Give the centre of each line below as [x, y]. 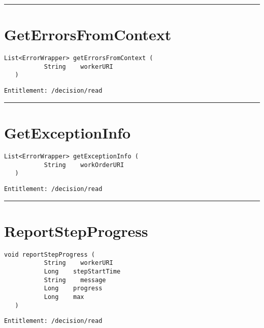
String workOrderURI [84, 165]
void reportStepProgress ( [49, 254]
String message [75, 280]
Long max [64, 297]
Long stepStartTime [82, 271]
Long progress [73, 289]
